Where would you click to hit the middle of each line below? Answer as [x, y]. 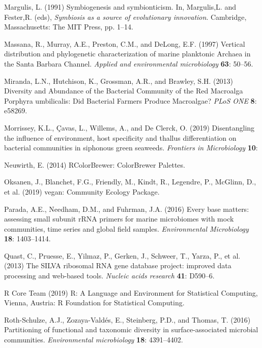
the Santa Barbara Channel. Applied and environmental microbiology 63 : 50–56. [129, 63]
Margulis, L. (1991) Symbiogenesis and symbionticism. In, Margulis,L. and [120, 7]
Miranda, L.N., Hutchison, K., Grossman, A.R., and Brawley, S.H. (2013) [119, 81]
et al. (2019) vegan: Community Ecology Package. [82, 191]
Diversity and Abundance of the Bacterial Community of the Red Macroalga [124, 91]
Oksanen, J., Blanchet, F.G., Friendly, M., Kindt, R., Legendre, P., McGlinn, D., [130, 182]
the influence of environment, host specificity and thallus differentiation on [120, 137]
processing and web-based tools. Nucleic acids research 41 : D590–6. [109, 276]
